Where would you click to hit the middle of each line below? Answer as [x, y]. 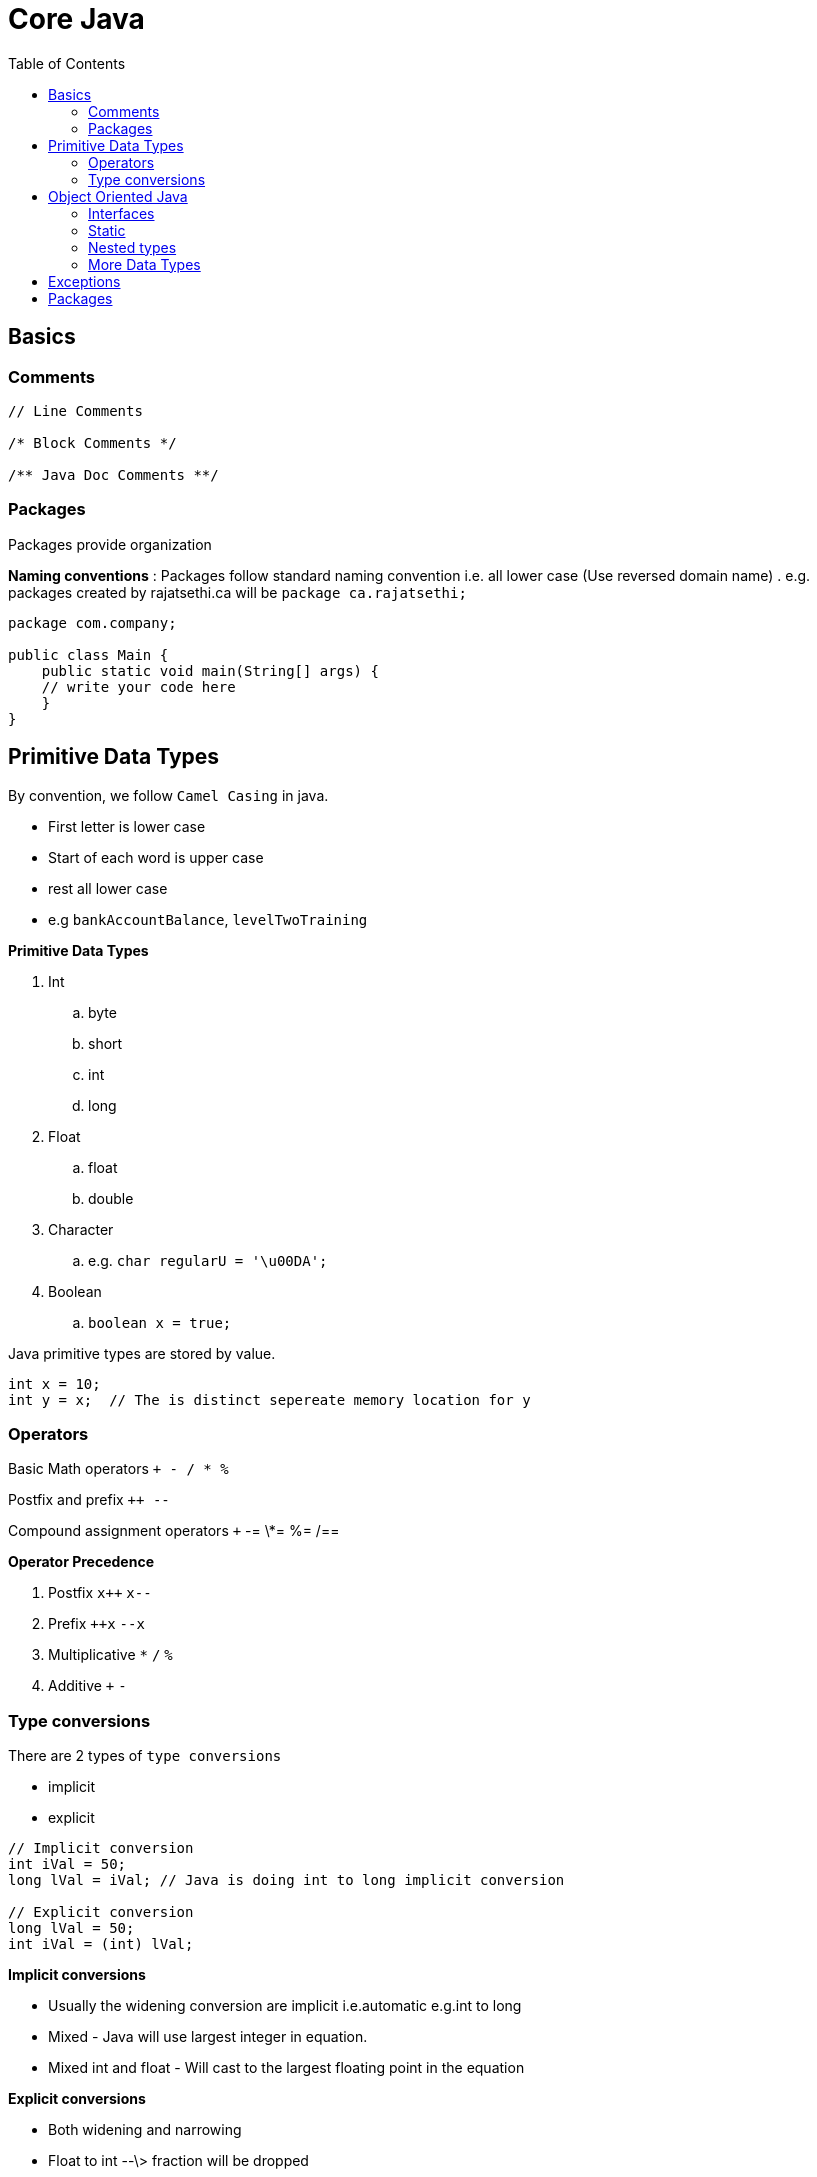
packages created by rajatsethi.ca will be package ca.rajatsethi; [237, 592]
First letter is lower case [127, 826]
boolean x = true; [160, 1322]
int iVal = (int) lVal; [101, 1944]
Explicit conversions [77, 2099]
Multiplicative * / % [110, 1655]
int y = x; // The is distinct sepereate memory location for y [269, 1399]
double [111, 1198]
